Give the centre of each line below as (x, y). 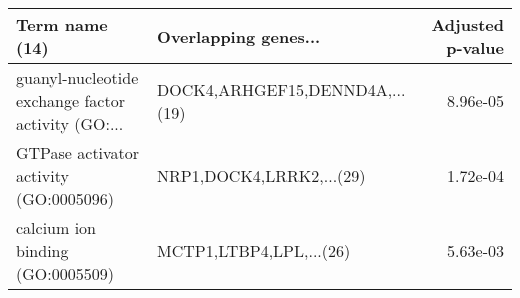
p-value (475, 47)
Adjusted (467, 24)
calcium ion (56, 227)
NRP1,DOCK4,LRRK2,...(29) (261, 175)
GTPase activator (78, 152)
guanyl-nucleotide (77, 77)
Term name (62, 24)
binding (42, 250)
